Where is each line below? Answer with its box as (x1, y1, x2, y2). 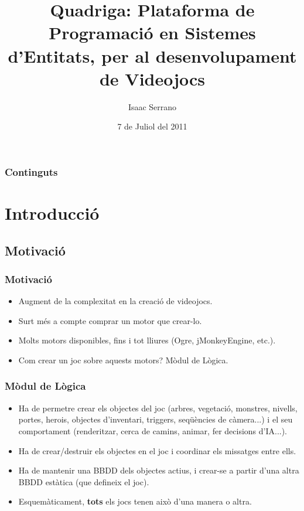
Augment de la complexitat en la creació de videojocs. (18, 295, 213, 307)
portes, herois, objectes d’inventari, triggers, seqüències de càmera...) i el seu (18, 413, 293, 425)
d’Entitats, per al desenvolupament (8, 43, 297, 67)
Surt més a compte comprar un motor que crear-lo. (18, 314, 202, 326)
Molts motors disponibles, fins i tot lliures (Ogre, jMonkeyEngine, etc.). (18, 334, 276, 346)
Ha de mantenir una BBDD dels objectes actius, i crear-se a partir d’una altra (18, 464, 299, 476)
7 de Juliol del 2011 (117, 120, 187, 132)
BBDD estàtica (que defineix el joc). (18, 475, 149, 488)
